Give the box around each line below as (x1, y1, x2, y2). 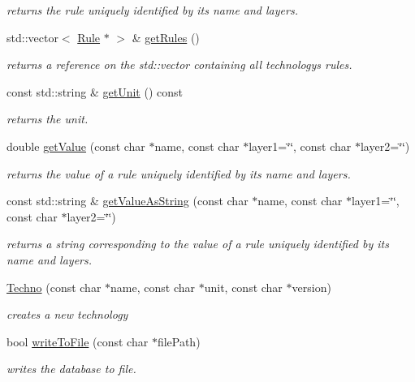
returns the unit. (6, 110, 89, 127)
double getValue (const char (6, 137, 145, 154)
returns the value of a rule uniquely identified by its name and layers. (6, 165, 351, 182)
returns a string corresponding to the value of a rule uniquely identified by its (6, 235, 389, 252)
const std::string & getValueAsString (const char (6, 192, 249, 209)
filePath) (157, 333, 201, 350)
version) (292, 278, 331, 295)
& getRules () (132, 28, 200, 45)
